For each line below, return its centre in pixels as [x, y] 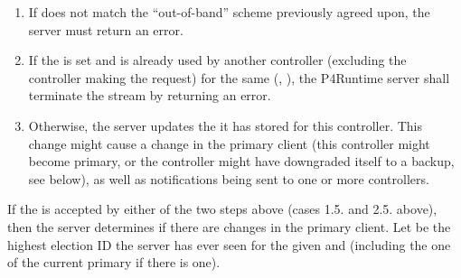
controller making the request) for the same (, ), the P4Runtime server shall [239, 77]
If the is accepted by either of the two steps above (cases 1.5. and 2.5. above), [222, 209]
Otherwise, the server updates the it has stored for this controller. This [225, 125]
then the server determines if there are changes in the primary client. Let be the [229, 226]
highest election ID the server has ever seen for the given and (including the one [229, 244]
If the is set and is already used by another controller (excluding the [217, 60]
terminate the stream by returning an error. [150, 95]
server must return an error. [106, 29]
